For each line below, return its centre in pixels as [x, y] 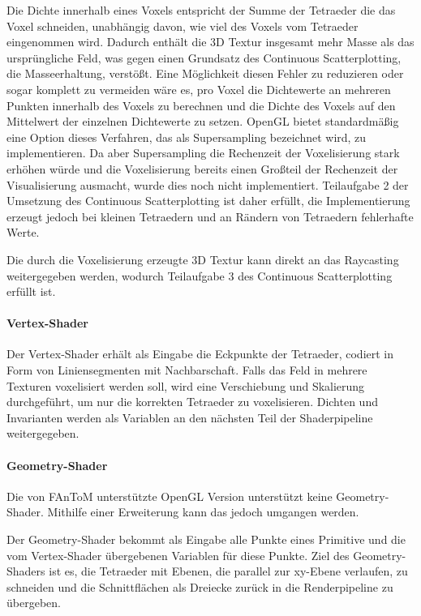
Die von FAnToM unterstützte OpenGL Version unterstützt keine [170, 496]
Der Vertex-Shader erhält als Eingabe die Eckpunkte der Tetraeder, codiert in [200, 354]
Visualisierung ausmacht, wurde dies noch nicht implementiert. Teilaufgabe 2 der [208, 184]
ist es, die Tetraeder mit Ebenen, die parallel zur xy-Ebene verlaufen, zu [228, 571]
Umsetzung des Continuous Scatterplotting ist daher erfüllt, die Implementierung [208, 201]
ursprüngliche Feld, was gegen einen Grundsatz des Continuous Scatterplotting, [204, 57]
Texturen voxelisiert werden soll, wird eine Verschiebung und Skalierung [186, 385]
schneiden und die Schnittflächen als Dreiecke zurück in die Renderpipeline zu [200, 586]
